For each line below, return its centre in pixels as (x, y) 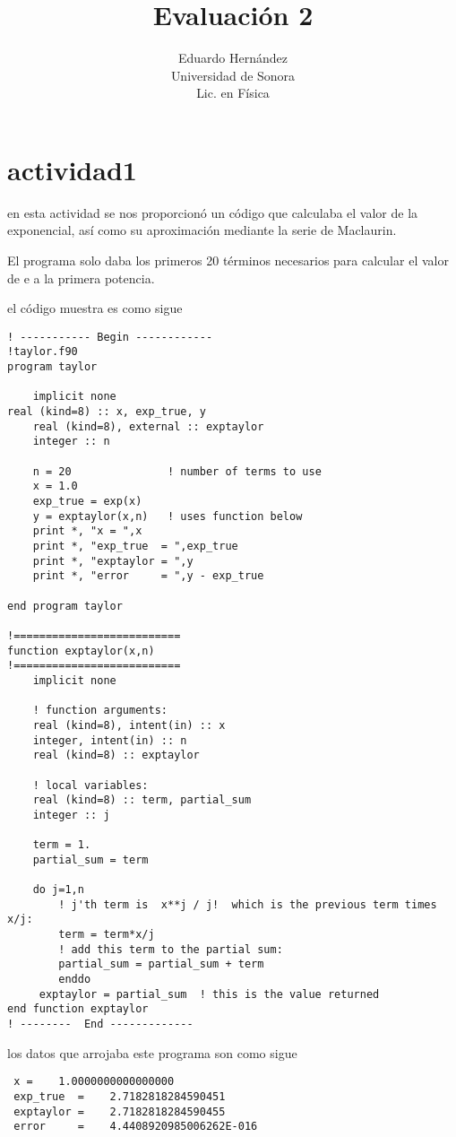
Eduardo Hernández (233, 58)
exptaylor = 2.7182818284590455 (120, 1111)
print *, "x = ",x (87, 531)
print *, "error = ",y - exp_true (148, 576)
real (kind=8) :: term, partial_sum (142, 800)
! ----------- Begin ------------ (110, 337)
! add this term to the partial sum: (171, 949)
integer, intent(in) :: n (110, 740)
